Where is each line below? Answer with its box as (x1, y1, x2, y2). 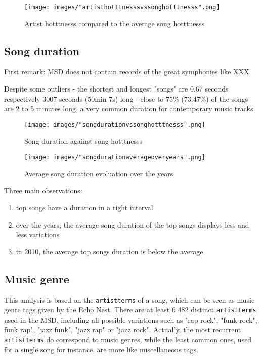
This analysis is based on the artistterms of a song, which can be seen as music (4, 294, 255, 305)
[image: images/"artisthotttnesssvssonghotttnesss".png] (24, 4, 220, 11)
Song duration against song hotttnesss (24, 136, 143, 146)
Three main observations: (4, 185, 82, 196)
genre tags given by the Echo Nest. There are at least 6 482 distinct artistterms (4, 304, 256, 315)
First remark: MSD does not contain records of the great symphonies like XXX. (4, 66, 251, 77)
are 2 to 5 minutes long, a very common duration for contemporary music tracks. (4, 103, 255, 114)
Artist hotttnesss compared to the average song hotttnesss (24, 18, 205, 28)
